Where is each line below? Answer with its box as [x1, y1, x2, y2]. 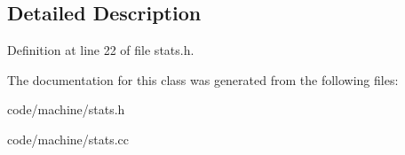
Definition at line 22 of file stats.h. [7, 41, 195, 59]
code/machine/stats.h [7, 100, 125, 119]
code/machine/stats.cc [7, 129, 130, 148]
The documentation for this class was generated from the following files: [7, 70, 399, 89]
